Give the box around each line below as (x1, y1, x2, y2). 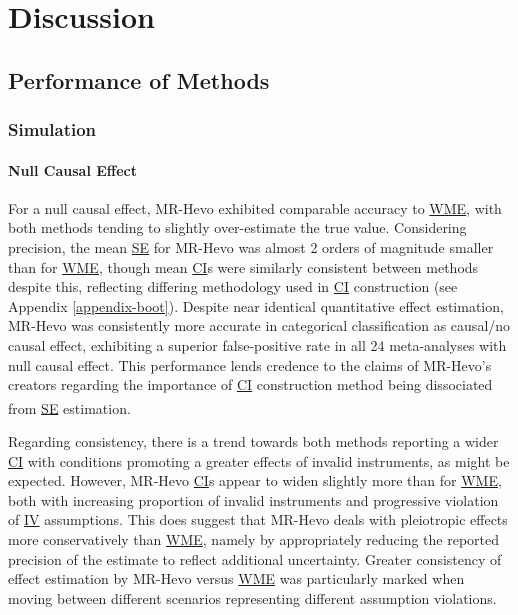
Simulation (8, 117, 97, 142)
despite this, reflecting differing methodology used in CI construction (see (8, 276, 458, 297)
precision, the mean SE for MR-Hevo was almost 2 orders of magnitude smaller (8, 236, 494, 257)
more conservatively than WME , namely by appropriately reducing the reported (8, 528, 499, 549)
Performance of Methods (8, 64, 270, 95)
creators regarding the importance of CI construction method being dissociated (8, 374, 493, 395)
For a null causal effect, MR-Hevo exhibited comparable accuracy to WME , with (8, 197, 502, 218)
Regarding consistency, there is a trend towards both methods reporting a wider (8, 430, 499, 451)
